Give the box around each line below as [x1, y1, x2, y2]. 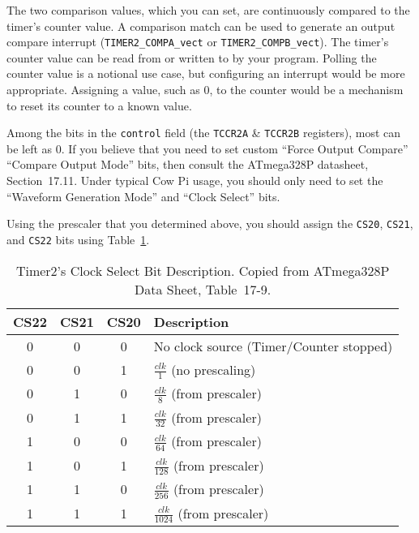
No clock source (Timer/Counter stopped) [153, 336, 393, 355]
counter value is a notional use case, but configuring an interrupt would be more [6, 65, 405, 82]
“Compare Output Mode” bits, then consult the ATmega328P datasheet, [6, 156, 369, 173]
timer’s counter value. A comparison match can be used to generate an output [6, 17, 395, 34]
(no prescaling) [171, 359, 256, 379]
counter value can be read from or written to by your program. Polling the [6, 49, 377, 66]
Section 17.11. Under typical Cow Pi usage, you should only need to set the [6, 172, 383, 189]
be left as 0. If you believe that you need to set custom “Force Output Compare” [6, 140, 408, 157]
